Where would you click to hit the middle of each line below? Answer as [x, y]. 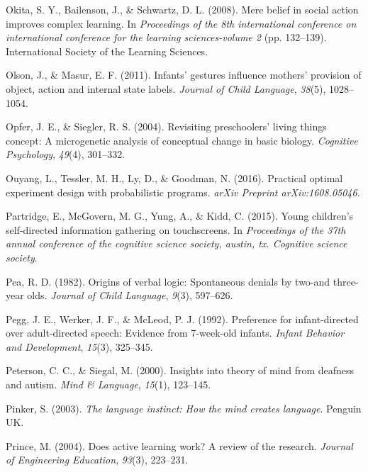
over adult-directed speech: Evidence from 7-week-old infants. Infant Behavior [175, 333]
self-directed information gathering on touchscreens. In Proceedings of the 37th [176, 229]
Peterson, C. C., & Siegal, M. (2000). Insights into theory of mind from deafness [180, 370]
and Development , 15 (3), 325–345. [79, 346]
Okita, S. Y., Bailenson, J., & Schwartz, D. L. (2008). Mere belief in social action [182, 9]
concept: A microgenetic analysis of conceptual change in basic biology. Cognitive [182, 140]
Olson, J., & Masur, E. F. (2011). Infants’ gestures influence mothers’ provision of [184, 75]
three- [346, 281]
